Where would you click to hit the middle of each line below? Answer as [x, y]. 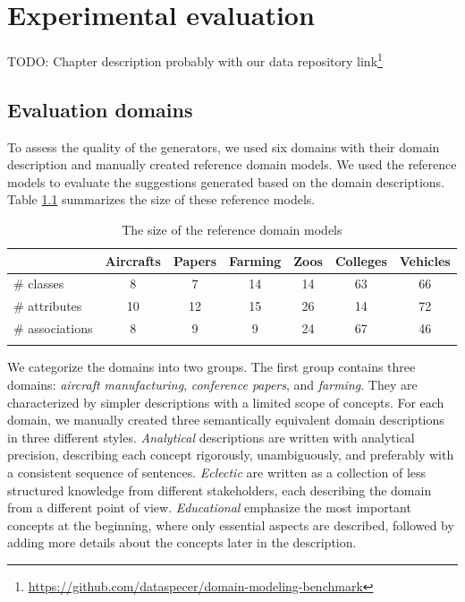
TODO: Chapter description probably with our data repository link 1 [195, 60]
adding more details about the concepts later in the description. [182, 542]
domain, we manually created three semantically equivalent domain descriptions [226, 420]
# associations [53, 328]
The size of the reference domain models [232, 229]
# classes [39, 284]
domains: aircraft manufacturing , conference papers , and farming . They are [212, 385]
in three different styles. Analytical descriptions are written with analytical [211, 437]
